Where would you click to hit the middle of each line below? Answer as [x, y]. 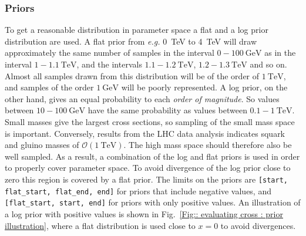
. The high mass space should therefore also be [208, 145]
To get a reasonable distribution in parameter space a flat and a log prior [137, 30]
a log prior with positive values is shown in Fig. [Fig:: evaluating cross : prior [144, 213]
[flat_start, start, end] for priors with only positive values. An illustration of [153, 202]
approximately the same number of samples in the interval [110, 53]
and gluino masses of [42, 145]
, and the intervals [109, 64]
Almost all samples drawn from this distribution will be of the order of [132, 75]
